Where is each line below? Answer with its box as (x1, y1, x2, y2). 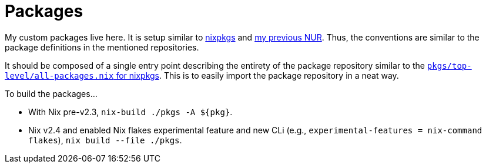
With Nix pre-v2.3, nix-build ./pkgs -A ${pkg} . (28, 106, 233, 117)
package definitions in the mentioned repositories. (5, 42, 199, 52)
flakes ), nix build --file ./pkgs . (28, 135, 182, 145)
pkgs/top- (427, 61, 472, 70)
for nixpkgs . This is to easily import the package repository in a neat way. (116, 70, 399, 80)
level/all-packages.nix (5, 70, 114, 80)
